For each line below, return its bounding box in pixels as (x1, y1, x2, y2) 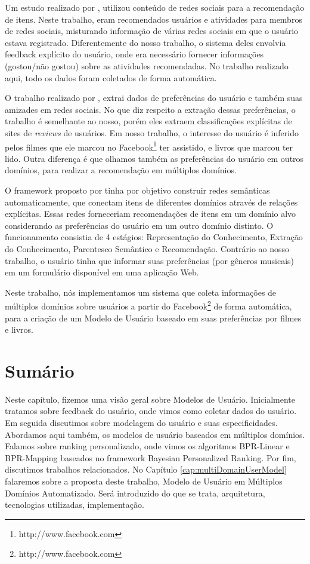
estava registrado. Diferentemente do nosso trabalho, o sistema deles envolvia (5, 36, 286, 48)
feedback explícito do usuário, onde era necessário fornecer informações (5, 48, 264, 60)
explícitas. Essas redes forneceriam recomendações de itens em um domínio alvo (5, 207, 296, 220)
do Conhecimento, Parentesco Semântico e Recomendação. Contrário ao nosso (5, 242, 290, 255)
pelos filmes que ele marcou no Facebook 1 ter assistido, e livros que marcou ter (5, 139, 293, 153)
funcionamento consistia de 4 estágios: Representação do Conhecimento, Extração (5, 231, 303, 243)
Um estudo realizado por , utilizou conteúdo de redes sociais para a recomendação (5, 1, 305, 13)
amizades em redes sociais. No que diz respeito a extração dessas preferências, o (5, 103, 296, 115)
